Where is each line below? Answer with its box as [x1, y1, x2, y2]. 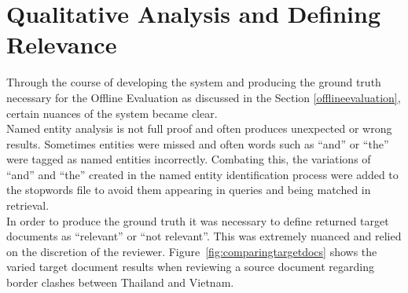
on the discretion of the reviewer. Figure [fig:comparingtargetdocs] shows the [6, 243, 377, 259]
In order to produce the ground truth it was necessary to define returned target [6, 212, 389, 229]
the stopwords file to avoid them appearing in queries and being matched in [6, 181, 371, 198]
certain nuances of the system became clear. [6, 104, 218, 121]
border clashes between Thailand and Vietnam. [6, 274, 234, 291]
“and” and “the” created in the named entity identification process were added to [6, 166, 399, 182]
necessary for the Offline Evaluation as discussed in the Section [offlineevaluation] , [6, 89, 401, 105]
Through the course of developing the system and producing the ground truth [6, 74, 381, 90]
